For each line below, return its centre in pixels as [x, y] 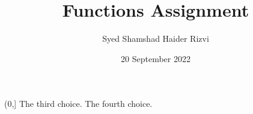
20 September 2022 [156, 58]
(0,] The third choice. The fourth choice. [78, 104]
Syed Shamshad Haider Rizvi [156, 38]
